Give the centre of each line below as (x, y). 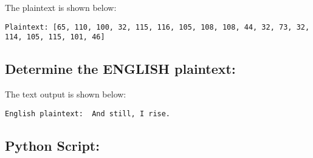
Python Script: (52, 145)
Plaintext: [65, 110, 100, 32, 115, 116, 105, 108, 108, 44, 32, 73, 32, (157, 27)
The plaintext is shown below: (61, 7)
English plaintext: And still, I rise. (88, 114)
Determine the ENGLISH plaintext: (120, 69)
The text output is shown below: (66, 94)
